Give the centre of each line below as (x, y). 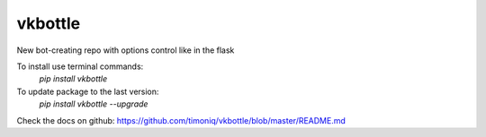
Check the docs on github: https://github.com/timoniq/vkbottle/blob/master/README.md (181, 120)
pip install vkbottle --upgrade (94, 104)
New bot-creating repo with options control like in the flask (126, 50)
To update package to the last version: (88, 91)
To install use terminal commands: (80, 66)
